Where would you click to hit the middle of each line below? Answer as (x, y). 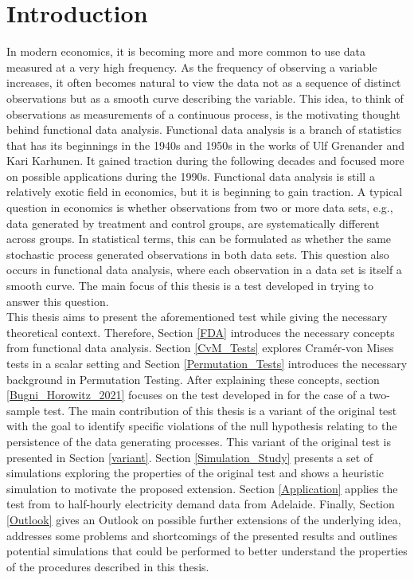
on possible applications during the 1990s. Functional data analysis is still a (191, 176)
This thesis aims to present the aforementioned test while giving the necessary (197, 317)
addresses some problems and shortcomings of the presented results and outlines (202, 535)
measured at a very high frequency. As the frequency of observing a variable (192, 67)
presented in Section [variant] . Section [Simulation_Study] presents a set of (190, 457)
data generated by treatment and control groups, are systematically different (193, 223)
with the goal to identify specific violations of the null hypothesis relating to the (202, 426)
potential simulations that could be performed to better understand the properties (207, 551)
